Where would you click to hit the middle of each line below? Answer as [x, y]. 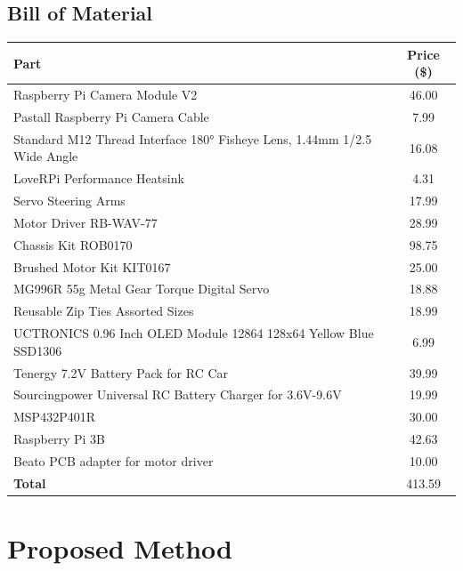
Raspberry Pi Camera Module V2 [106, 95]
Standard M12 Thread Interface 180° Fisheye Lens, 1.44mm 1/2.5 [193, 138]
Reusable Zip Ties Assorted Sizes [104, 311]
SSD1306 [38, 350]
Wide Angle [46, 156]
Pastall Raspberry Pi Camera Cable [111, 116]
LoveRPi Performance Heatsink [99, 178]
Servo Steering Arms [69, 201]
